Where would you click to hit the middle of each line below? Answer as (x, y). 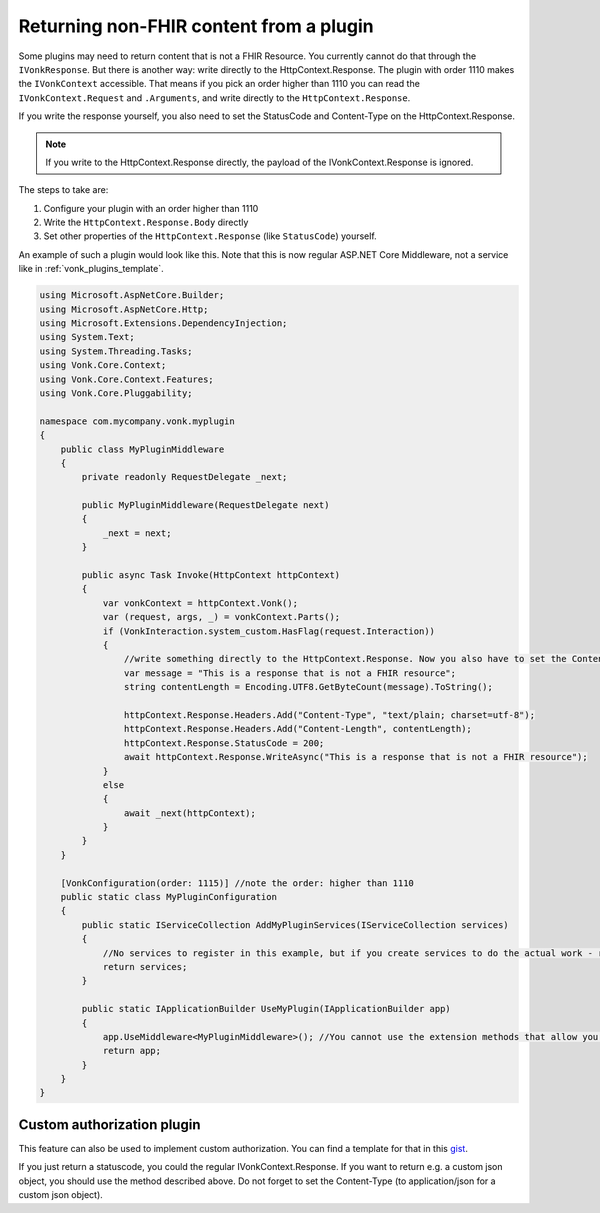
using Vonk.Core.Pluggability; (116, 393)
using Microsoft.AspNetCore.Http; (124, 309)
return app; (132, 1051)
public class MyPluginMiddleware (142, 449)
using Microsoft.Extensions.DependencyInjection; (163, 323)
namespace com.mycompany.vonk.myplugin (137, 421)
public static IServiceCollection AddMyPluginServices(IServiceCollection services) (295, 924)
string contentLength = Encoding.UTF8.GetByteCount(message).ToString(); (308, 687)
